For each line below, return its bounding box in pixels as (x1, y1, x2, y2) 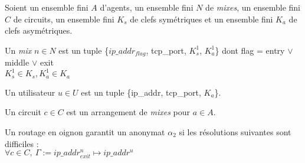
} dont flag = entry (215, 44, 285, 56)
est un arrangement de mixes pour (66, 106, 191, 118)
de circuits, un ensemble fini (13, 12, 114, 25)
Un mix (5, 44, 32, 56)
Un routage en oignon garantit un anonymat (5, 125, 165, 138)
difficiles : (5, 137, 39, 149)
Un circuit (5, 106, 41, 118)
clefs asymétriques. (5, 24, 73, 37)
